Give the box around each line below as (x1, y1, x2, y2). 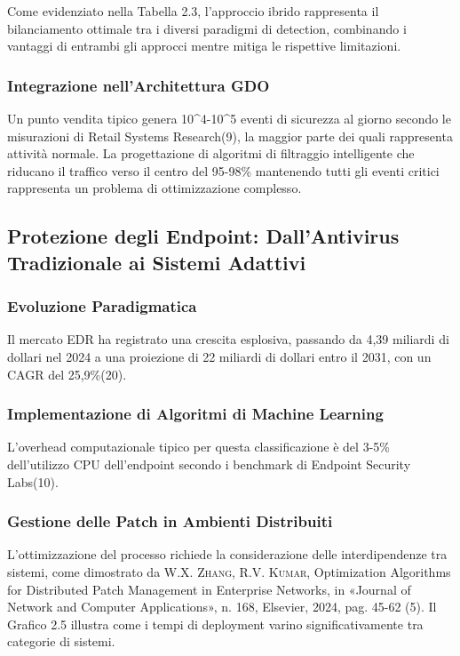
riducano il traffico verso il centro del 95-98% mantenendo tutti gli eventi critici (7, 161, 440, 180)
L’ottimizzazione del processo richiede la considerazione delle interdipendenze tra (7, 545, 448, 564)
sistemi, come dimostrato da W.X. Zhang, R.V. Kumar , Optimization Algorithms (7, 562, 451, 580)
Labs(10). (7, 472, 59, 491)
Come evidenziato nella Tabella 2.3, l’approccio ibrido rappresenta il (7, 2, 379, 20)
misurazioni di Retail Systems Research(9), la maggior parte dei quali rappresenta (7, 126, 453, 145)
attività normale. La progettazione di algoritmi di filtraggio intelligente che (7, 144, 415, 163)
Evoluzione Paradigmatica (7, 295, 197, 317)
